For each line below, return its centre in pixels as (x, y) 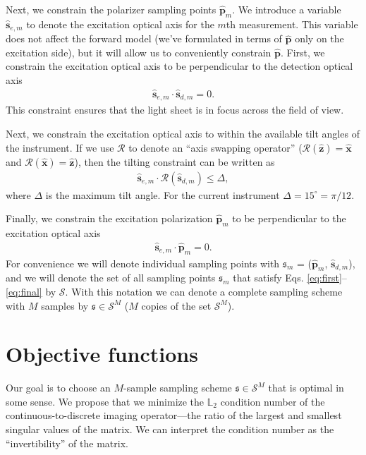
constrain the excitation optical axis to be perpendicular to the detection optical (179, 66)
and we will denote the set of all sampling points (111, 278)
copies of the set (176, 305)
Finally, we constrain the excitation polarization (109, 218)
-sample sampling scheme (178, 388)
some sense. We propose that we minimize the (105, 401)
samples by (65, 305)
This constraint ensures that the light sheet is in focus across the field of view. (175, 110)
